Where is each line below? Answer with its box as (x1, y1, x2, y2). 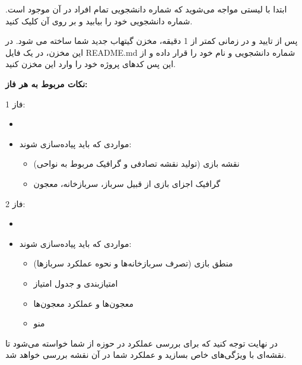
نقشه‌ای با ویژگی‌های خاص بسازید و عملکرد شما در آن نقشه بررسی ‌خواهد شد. (5, 348, 287, 361)
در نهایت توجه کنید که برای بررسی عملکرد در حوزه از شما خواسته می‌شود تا (5, 337, 278, 349)
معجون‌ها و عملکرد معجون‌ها (33, 297, 134, 309)
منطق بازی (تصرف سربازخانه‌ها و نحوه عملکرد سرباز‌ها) (33, 257, 233, 269)
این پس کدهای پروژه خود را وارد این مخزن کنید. (5, 58, 176, 70)
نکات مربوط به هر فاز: (5, 77, 88, 90)
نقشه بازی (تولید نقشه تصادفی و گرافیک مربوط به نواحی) (33, 157, 240, 170)
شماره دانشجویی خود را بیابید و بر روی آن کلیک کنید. (5, 14, 193, 27)
